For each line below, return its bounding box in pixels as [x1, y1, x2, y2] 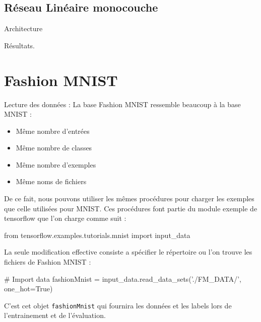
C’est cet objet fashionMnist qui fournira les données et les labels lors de [4, 300, 232, 310]
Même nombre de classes [16, 142, 92, 153]
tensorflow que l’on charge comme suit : [4, 213, 126, 223]
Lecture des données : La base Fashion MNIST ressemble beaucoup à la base [4, 99, 241, 109]
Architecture [4, 23, 43, 34]
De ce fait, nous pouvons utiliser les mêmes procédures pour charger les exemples [4, 193, 254, 204]
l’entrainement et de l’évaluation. [4, 310, 106, 320]
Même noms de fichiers [16, 176, 87, 187]
